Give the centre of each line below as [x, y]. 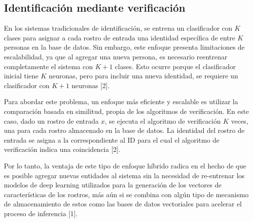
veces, [240, 120]
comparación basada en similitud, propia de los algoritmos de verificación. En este [126, 111]
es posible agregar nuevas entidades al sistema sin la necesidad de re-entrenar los [124, 175]
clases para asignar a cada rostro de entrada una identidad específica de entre [120, 37]
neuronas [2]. [90, 85]
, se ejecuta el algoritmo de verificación [163, 120]
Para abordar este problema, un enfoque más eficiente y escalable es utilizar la [121, 102]
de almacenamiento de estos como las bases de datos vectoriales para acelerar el [123, 204]
